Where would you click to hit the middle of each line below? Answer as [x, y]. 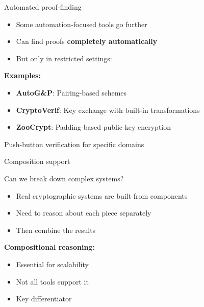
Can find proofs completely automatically [87, 41]
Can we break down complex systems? [64, 178]
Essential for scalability [52, 264]
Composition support [37, 161]
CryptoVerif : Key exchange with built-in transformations [108, 110]
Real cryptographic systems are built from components [102, 195]
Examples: [22, 75]
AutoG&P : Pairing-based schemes [71, 92]
